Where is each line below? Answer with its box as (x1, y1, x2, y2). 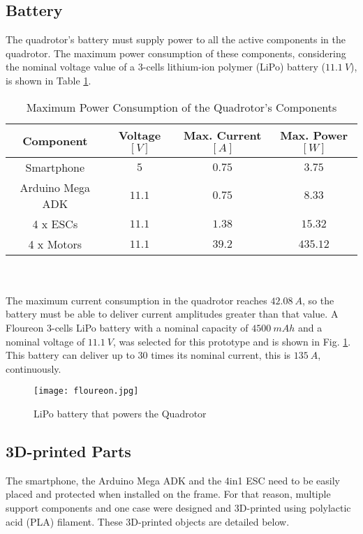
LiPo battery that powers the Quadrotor (34, 406, 207, 420)
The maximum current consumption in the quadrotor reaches (6, 292, 267, 307)
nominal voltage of (6, 334, 85, 348)
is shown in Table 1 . (6, 73, 91, 87)
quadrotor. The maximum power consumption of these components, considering (6, 45, 346, 60)
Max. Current (184, 126, 262, 143)
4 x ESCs (32, 215, 78, 232)
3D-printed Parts (6, 440, 131, 461)
